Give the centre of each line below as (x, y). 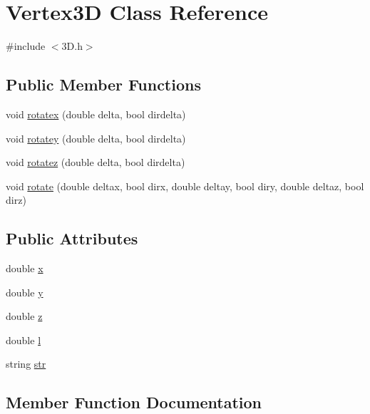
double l (24, 340)
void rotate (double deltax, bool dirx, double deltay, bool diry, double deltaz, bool (185, 186)
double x (25, 268)
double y (25, 292)
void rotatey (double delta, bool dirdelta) (96, 138)
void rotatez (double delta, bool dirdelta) (96, 162)
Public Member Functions (103, 84)
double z (24, 316)
